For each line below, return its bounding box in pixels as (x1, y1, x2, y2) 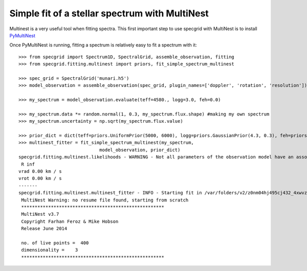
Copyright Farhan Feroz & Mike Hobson (21, 218, 119, 224)
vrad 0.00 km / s (18, 168, 62, 174)
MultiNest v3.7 (21, 211, 59, 217)
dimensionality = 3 (21, 247, 78, 253)
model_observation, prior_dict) (99, 147, 181, 153)
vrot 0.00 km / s (18, 175, 62, 182)
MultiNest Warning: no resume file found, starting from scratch (21, 197, 189, 203)
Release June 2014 (21, 225, 68, 232)
